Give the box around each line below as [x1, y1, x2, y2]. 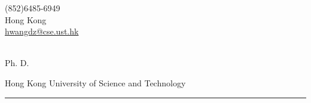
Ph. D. [5, 57, 29, 69]
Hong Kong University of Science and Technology [5, 76, 186, 89]
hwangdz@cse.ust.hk [5, 25, 79, 38]
